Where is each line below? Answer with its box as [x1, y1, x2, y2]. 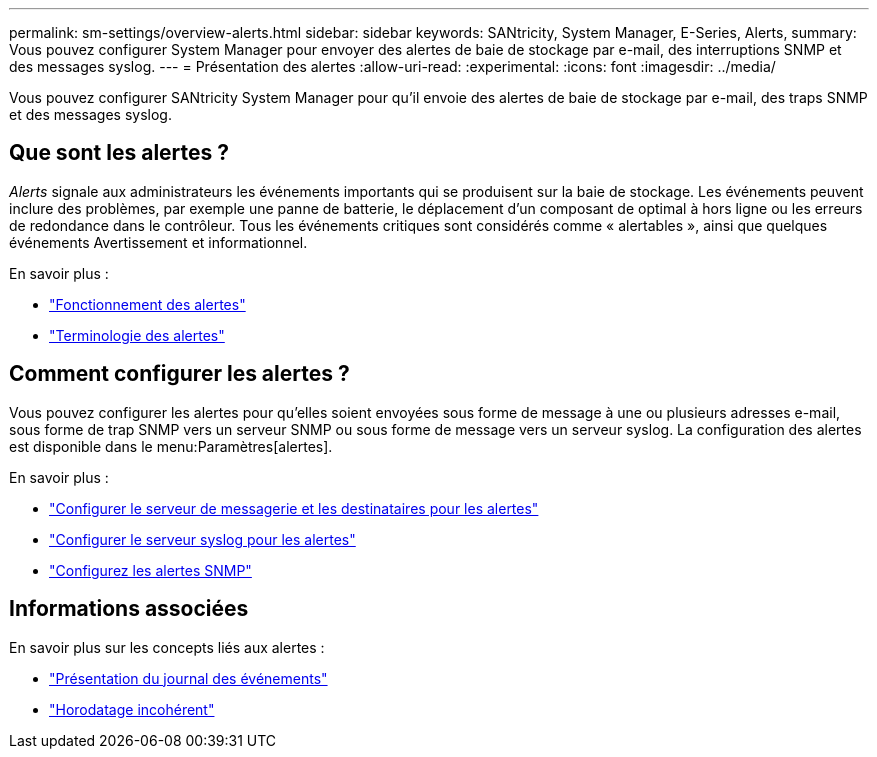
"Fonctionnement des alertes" [49, 295, 246, 313]
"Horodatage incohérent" [49, 700, 215, 718]
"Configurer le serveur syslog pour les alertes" [49, 530, 356, 548]
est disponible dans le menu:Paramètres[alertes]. [9, 437, 333, 455]
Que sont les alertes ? [9, 140, 230, 166]
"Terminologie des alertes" [49, 326, 225, 344]
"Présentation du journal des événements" [49, 669, 328, 687]
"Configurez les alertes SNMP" [49, 561, 252, 579]
